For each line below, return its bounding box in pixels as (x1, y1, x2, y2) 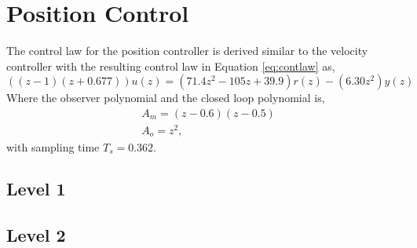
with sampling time (6, 138, 100, 155)
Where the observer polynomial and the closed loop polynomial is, (6, 89, 325, 106)
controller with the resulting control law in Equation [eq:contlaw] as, (6, 57, 335, 74)
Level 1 (6, 177, 66, 201)
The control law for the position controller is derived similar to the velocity (6, 42, 368, 59)
